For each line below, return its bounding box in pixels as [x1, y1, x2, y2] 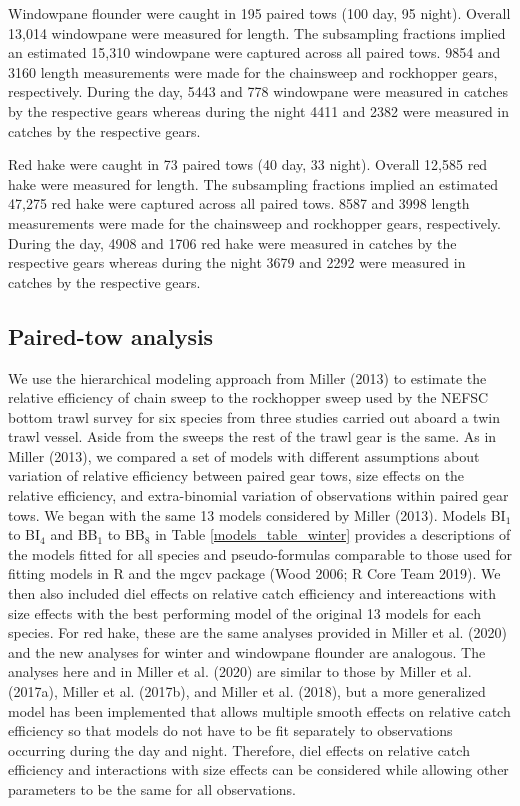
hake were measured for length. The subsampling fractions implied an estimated [8, 173, 499, 194]
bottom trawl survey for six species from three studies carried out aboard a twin [8, 406, 500, 427]
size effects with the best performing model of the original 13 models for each [8, 602, 481, 623]
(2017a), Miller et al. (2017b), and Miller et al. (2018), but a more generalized [8, 681, 486, 702]
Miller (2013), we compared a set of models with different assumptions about [8, 445, 480, 466]
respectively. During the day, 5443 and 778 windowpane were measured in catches [8, 81, 508, 102]
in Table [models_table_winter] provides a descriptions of [155, 524, 511, 545]
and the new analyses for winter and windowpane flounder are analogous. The [8, 641, 486, 662]
